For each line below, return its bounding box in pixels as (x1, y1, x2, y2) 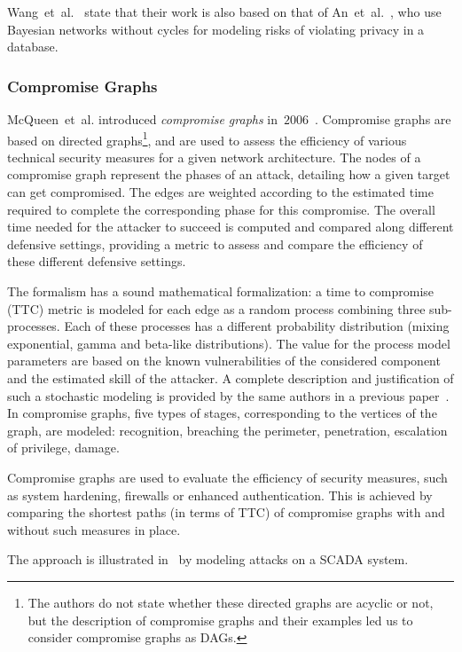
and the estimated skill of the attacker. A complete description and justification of (7, 368, 454, 387)
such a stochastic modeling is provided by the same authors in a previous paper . (7, 386, 450, 405)
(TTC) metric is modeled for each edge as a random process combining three (7, 299, 426, 318)
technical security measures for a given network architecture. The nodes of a (7, 147, 421, 166)
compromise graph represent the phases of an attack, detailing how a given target (7, 165, 450, 184)
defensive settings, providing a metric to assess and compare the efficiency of (7, 234, 423, 253)
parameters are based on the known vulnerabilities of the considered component (7, 351, 441, 370)
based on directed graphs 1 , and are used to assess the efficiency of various (7, 128, 407, 149)
